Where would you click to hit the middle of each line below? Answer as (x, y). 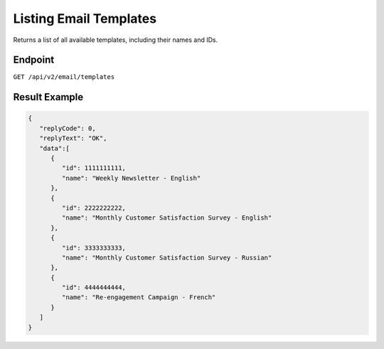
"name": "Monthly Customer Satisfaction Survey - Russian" (167, 257)
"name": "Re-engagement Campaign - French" (139, 297)
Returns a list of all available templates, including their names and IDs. (116, 40)
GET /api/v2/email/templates (64, 77)
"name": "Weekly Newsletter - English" (131, 178)
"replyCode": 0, (68, 128)
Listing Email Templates (85, 18)
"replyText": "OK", (73, 138)
